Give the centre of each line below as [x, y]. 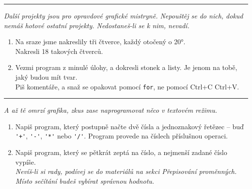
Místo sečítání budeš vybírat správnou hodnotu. [85, 180]
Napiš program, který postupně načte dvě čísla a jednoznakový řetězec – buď [129, 126]
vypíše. [25, 162]
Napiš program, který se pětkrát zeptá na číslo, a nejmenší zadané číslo [121, 152]
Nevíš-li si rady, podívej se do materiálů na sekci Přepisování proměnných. [126, 171]
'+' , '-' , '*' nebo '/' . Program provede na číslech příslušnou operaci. [121, 136]
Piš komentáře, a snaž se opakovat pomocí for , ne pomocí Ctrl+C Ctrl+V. [127, 86]
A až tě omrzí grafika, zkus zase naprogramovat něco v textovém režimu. [111, 110]
